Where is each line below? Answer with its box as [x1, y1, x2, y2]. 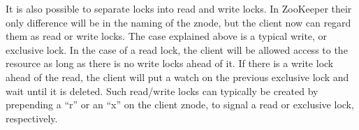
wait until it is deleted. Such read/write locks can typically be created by [6, 83, 318, 98]
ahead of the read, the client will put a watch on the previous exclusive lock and [6, 69, 349, 84]
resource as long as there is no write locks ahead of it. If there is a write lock [6, 56, 334, 71]
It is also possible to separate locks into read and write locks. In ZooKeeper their [6, 1, 352, 15]
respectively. [6, 110, 58, 125]
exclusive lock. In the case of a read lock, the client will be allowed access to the [6, 42, 348, 57]
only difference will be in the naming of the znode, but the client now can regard [6, 15, 351, 29]
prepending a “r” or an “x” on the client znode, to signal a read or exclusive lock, [6, 97, 354, 112]
